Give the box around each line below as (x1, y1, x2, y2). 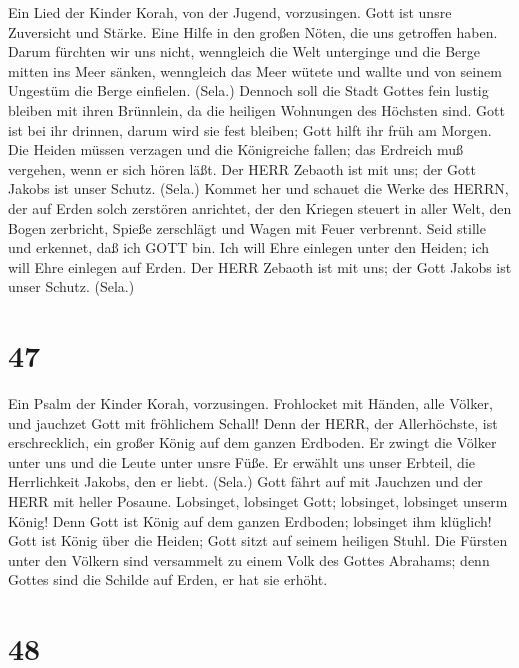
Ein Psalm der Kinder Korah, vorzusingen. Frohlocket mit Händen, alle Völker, (8, 393, 493, 414)
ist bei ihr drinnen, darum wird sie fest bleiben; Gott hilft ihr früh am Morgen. (8, 119, 492, 140)
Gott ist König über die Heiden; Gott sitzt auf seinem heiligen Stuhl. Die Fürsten (8, 530, 508, 551)
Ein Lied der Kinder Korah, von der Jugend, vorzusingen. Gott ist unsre (8, 2, 452, 22)
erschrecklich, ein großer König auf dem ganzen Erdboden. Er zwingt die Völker (8, 432, 497, 453)
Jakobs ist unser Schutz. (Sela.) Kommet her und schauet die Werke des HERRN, (8, 178, 509, 199)
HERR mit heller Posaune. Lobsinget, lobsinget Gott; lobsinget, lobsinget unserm (8, 491, 508, 511)
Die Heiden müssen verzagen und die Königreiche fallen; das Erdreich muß (8, 139, 463, 160)
